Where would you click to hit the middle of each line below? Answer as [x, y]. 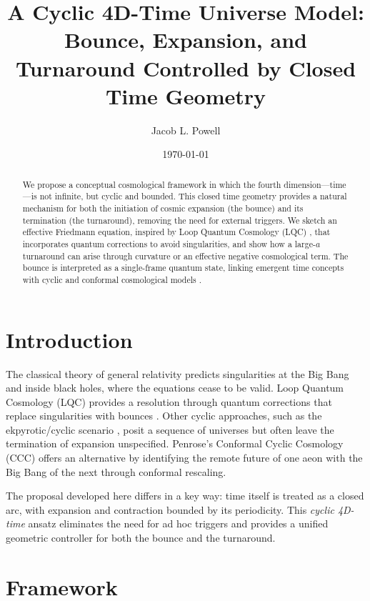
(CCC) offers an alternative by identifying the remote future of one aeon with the [184, 458]
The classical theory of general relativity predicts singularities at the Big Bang [177, 373]
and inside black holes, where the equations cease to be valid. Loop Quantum [175, 388]
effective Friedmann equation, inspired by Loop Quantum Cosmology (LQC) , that [176, 232]
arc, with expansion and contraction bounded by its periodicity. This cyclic [170, 509]
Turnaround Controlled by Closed [186, 68]
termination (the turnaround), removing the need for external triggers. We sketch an [180, 220]
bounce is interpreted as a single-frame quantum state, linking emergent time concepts [183, 268]
